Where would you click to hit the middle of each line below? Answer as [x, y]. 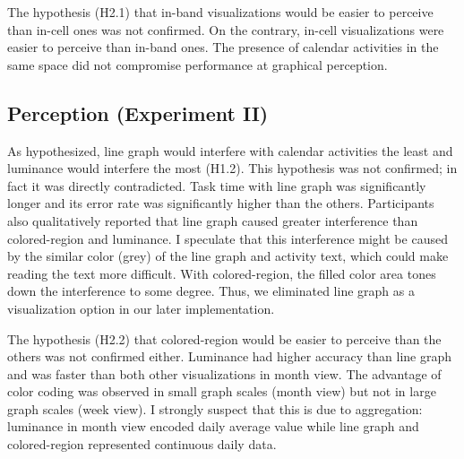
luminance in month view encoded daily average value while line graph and [213, 426]
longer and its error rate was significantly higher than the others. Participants [221, 203]
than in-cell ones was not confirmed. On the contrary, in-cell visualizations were [226, 29]
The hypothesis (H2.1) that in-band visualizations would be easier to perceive [220, 12]
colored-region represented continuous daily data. [142, 444]
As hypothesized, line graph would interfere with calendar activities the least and [230, 150]
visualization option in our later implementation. [141, 308]
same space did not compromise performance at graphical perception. [198, 64]
